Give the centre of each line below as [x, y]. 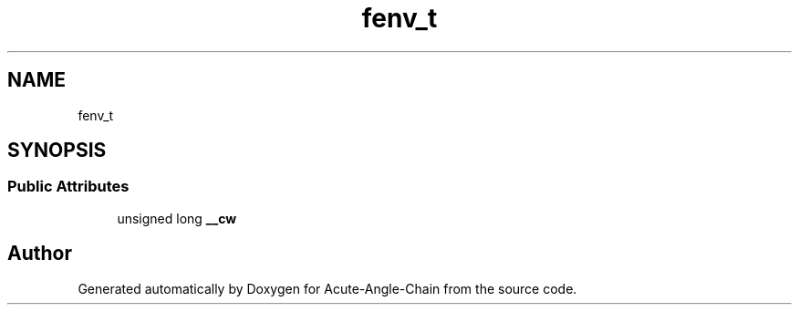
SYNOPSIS [57, 151]
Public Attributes [68, 187]
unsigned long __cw [177, 218]
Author [40, 254]
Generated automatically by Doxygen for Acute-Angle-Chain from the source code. [327, 288]
